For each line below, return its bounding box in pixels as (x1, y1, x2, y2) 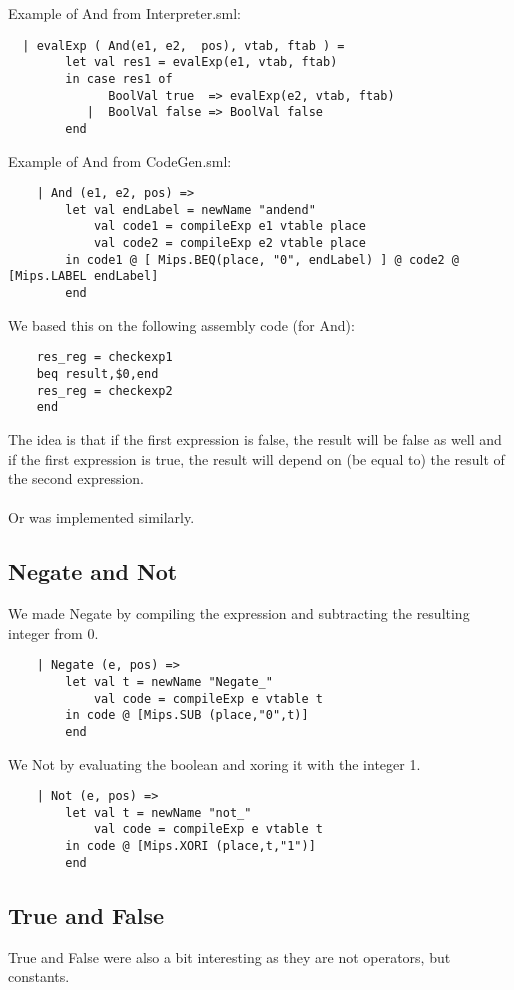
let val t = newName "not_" (65, 805, 252, 820)
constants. (8, 966, 70, 987)
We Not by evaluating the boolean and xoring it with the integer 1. (8, 753, 421, 774)
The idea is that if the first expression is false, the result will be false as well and (8, 428, 502, 449)
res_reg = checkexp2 (36, 383, 173, 398)
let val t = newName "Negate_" (65, 674, 273, 689)
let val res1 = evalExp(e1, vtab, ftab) (65, 55, 338, 70)
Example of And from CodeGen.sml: (8, 150, 232, 171)
